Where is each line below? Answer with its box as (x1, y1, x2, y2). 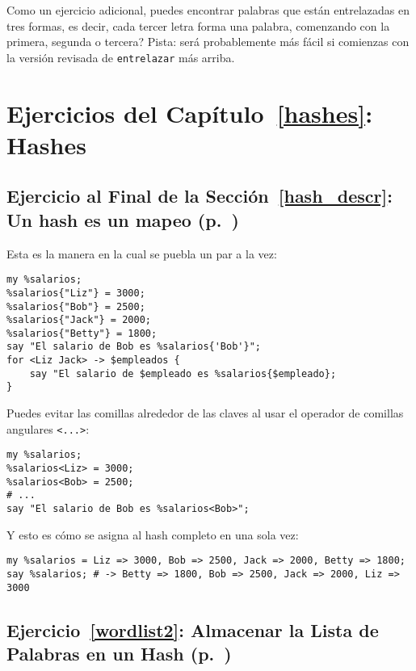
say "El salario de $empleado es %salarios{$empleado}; (29, 367, 337, 380)
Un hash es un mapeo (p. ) (6, 207, 239, 232)
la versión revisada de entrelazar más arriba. (6, 48, 235, 65)
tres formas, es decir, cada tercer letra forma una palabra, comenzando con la (6, 17, 390, 34)
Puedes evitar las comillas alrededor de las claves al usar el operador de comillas (6, 405, 404, 421)
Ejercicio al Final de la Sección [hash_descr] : (6, 183, 393, 208)
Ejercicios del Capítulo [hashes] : (6, 96, 373, 129)
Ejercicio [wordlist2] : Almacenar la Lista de (6, 617, 379, 642)
